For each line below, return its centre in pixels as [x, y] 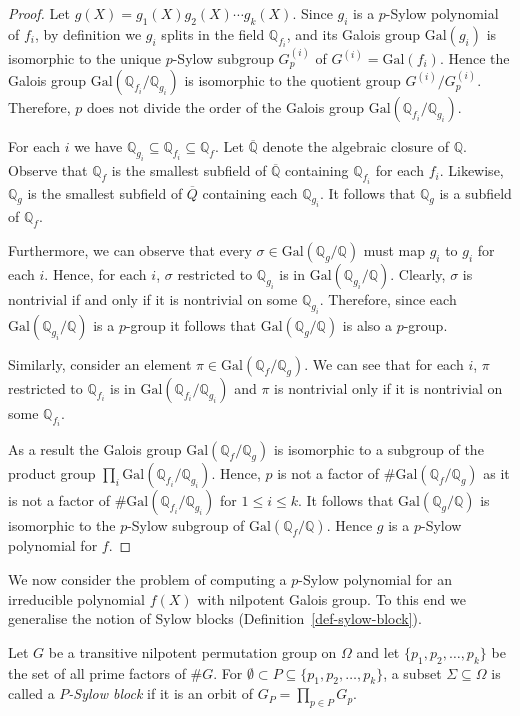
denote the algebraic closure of [356, 146]
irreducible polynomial [77, 598]
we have [98, 146]
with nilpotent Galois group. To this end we [331, 598]
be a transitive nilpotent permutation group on [192, 651]
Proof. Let [39, 13]
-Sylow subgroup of [186, 525]
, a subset [412, 672]
